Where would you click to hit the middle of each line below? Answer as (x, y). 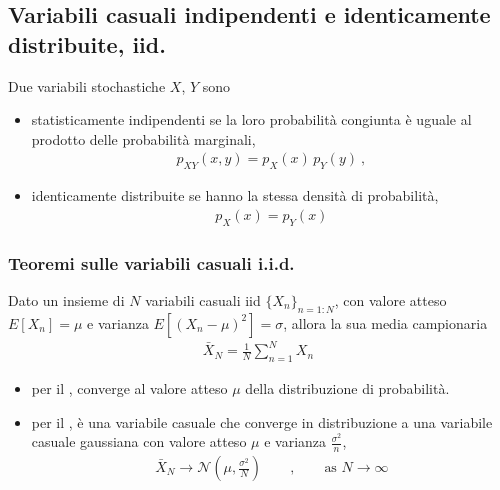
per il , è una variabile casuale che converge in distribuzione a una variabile (262, 421)
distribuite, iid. (87, 43)
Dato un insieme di (66, 299)
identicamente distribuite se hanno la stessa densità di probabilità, (235, 195)
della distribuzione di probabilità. (347, 387)
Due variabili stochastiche (87, 85)
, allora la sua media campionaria (385, 322)
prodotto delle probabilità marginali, (143, 138)
